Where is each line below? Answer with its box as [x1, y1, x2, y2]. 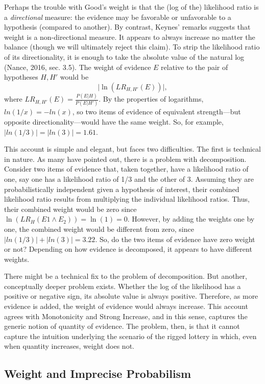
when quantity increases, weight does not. [4, 341, 134, 351]
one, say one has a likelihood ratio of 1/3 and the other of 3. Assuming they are [4, 173, 254, 184]
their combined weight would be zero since [4, 203, 137, 214]
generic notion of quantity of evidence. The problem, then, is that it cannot [4, 321, 240, 331]
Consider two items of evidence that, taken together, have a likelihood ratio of [4, 163, 249, 174]
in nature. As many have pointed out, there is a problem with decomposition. [4, 153, 247, 164]
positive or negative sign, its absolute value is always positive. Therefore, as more [4, 291, 258, 301]
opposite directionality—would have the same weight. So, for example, [4, 116, 224, 127]
